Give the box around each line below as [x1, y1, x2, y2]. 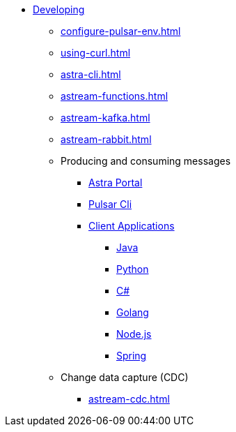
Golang [116, 306, 149, 318]
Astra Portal [88, 177, 143, 188]
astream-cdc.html [88, 393, 170, 405]
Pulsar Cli [88, 198, 132, 210]
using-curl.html [61, 47, 131, 59]
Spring [116, 350, 147, 362]
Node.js [116, 328, 152, 340]
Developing [33, 3, 85, 15]
